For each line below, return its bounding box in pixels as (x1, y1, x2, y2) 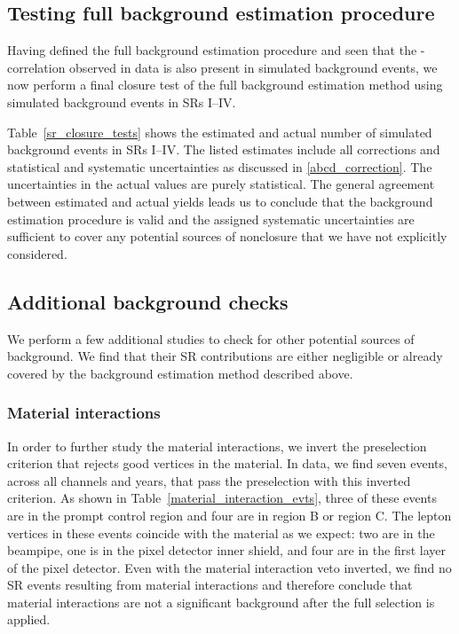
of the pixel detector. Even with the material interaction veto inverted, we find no (7, 558, 452, 576)
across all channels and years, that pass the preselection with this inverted (7, 471, 411, 489)
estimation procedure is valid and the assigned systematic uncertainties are (7, 209, 415, 228)
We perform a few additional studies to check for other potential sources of (7, 329, 415, 348)
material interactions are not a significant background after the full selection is (7, 592, 435, 611)
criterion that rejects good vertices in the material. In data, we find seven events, (7, 454, 447, 473)
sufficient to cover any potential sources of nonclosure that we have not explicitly (7, 227, 447, 246)
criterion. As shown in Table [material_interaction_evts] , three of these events (7, 489, 437, 507)
